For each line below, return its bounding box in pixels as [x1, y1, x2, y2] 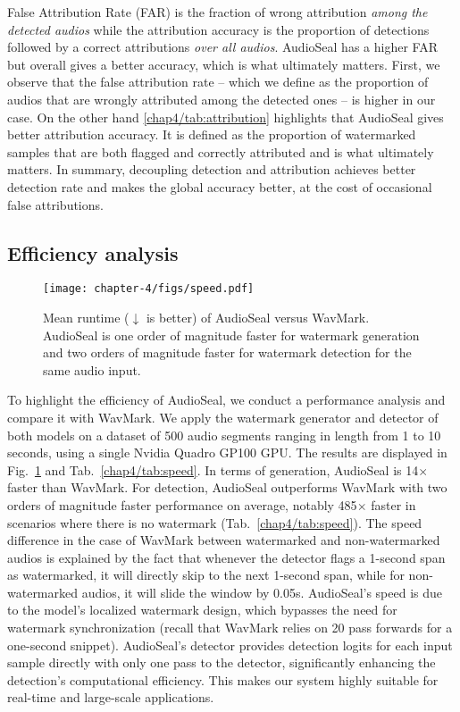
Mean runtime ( [43, 307, 130, 326]
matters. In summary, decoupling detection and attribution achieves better [7, 160, 416, 179]
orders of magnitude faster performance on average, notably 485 [7, 495, 357, 514]
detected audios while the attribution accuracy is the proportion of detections [7, 20, 430, 38]
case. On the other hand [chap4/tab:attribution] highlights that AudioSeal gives [7, 107, 444, 126]
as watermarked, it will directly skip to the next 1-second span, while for [7, 565, 405, 584]
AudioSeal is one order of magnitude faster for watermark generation [43, 325, 420, 344]
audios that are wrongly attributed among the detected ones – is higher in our [7, 89, 436, 108]
